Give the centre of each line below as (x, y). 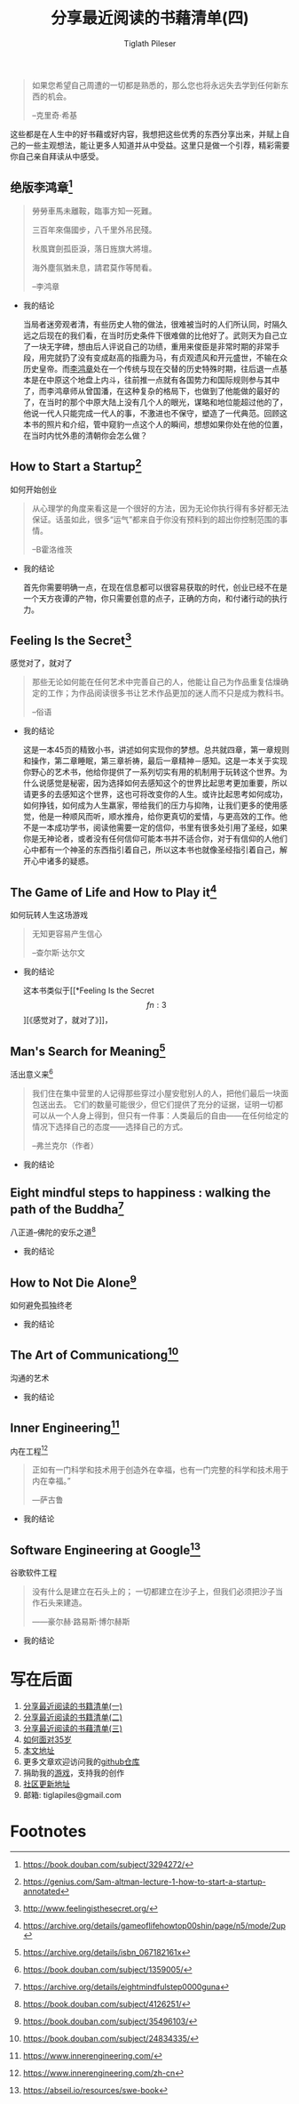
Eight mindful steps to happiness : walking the (141, 1193)
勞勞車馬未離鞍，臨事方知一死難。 (94, 211)
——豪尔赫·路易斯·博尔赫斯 (81, 1622)
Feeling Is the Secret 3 (71, 639)
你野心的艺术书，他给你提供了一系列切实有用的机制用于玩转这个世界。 (151, 772)
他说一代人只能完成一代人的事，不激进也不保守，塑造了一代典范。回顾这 (155, 413)
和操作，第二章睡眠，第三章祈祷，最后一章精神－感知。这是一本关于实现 (155, 761)
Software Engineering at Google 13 (106, 1549)
